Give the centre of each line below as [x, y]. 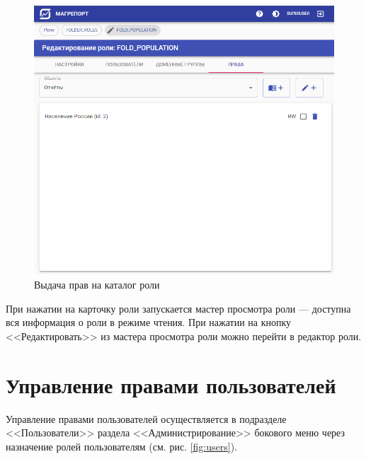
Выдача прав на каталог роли [97, 284]
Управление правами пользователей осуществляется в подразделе [146, 418]
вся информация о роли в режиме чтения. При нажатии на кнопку [149, 322]
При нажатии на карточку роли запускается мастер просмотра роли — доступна [178, 308]
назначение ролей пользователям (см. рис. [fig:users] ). [122, 446]
